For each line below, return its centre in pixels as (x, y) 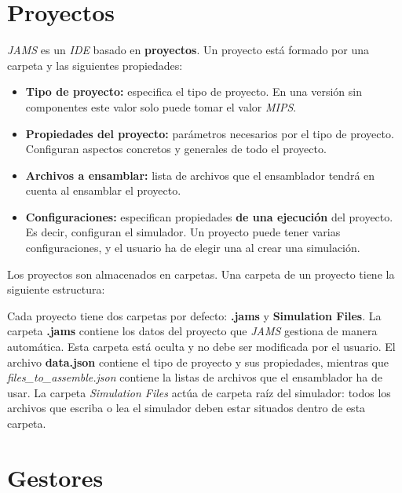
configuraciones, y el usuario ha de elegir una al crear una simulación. (193, 248)
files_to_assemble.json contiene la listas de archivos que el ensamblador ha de (195, 377)
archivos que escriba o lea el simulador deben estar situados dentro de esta (186, 408)
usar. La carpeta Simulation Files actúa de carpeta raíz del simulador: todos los (199, 392)
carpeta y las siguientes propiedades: (95, 65)
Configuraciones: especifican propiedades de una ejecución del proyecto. (209, 216)
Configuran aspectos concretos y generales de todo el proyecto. (176, 149)
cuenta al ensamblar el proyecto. (103, 190)
